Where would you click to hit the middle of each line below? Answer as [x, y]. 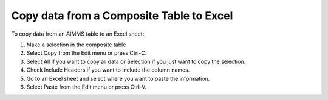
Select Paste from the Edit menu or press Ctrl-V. [87, 87]
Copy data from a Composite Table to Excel [122, 16]
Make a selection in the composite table [76, 45]
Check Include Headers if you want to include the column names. [108, 70]
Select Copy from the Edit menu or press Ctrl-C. [87, 53]
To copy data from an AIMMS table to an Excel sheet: [78, 34]
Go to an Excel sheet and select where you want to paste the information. [118, 78]
